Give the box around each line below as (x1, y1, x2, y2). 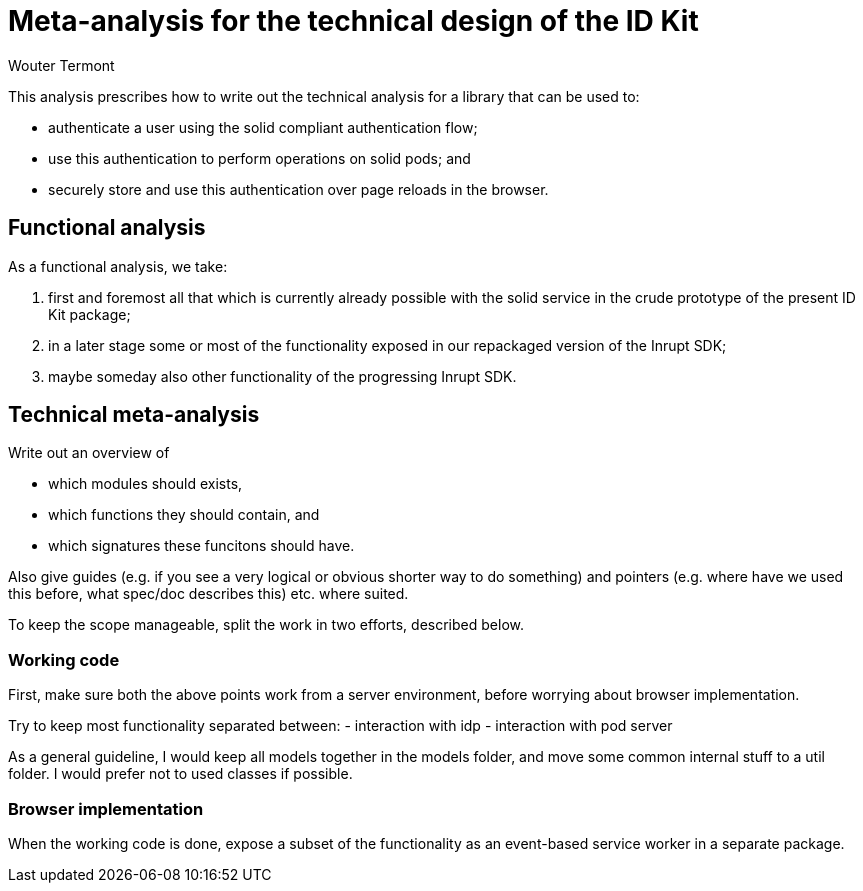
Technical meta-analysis (8, 402, 260, 428)
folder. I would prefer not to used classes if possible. (8, 765, 353, 783)
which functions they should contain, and (48, 506, 320, 524)
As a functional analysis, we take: (8, 257, 228, 275)
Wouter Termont (8, 56, 115, 74)
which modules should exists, (48, 475, 243, 493)
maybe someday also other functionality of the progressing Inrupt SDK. (48, 367, 517, 385)
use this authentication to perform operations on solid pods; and (48, 149, 471, 167)
